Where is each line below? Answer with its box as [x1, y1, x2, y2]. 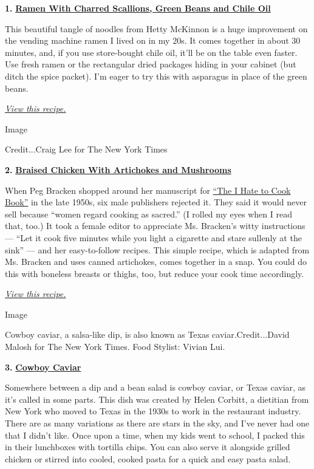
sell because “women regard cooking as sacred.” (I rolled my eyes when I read [5, 207, 292, 220]
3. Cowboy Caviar [5, 360, 81, 373]
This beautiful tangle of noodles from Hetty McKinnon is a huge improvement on [5, 22, 308, 35]
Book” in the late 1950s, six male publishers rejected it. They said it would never [5, 196, 307, 208]
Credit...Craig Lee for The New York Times [5, 143, 168, 156]
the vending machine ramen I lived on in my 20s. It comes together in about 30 [5, 34, 301, 47]
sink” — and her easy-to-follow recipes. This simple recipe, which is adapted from [5, 243, 310, 256]
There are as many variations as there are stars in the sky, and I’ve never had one [5, 417, 310, 430]
